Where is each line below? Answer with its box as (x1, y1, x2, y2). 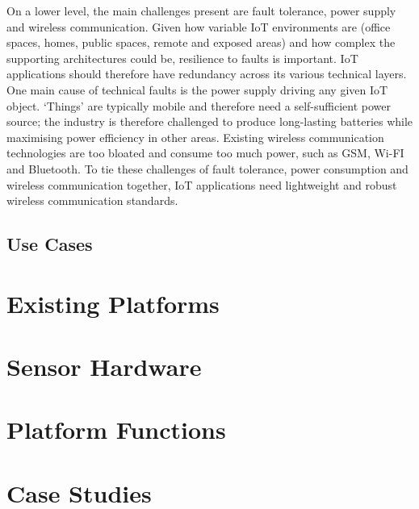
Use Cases (6, 232, 93, 257)
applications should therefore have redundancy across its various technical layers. (6, 65, 407, 82)
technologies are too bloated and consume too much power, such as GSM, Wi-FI (6, 144, 404, 161)
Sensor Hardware (6, 350, 202, 383)
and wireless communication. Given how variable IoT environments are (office (6, 18, 391, 35)
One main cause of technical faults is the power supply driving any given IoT (6, 81, 388, 98)
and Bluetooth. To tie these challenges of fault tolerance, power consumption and (6, 160, 409, 177)
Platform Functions (6, 413, 226, 446)
